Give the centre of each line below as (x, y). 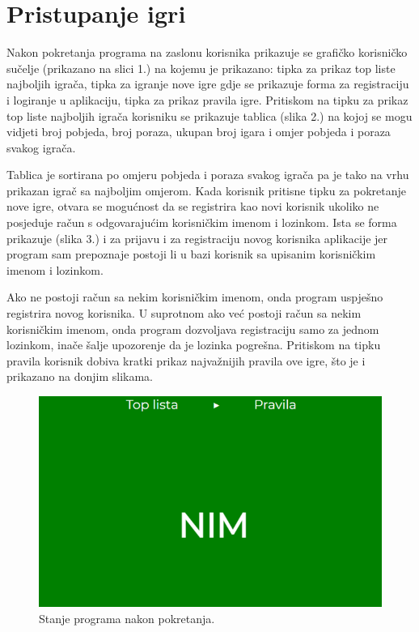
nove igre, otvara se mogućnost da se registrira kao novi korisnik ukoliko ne (193, 206)
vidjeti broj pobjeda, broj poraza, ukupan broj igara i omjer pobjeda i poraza (199, 132)
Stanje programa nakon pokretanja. (127, 618)
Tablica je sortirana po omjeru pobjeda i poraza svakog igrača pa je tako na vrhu (208, 175)
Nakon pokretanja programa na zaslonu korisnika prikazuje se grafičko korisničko (207, 52)
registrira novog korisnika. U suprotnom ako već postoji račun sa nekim (184, 313)
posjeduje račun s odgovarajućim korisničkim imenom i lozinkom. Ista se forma (202, 222)
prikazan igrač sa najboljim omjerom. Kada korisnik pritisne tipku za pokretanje (207, 190)
